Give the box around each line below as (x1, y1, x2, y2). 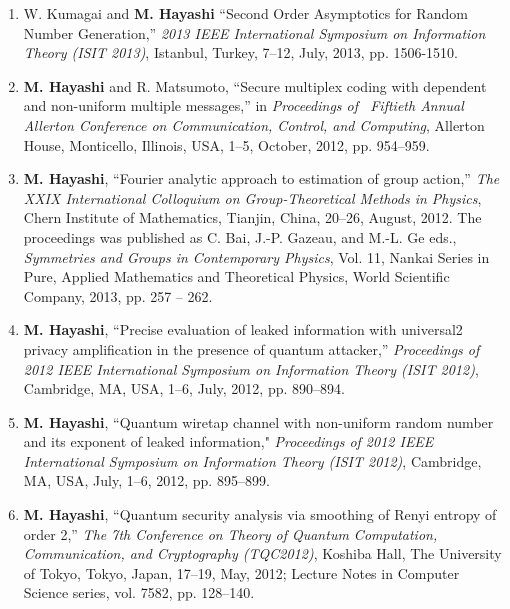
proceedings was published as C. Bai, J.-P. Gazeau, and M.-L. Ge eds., (23, 226, 457, 247)
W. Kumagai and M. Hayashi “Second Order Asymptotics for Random (23, 3, 468, 23)
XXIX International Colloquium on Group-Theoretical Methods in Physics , (23, 187, 482, 208)
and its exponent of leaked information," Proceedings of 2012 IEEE (23, 431, 434, 452)
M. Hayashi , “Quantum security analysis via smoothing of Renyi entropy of (23, 504, 497, 525)
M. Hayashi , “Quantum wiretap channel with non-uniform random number (23, 411, 494, 432)
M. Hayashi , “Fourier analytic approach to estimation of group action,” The (23, 168, 500, 189)
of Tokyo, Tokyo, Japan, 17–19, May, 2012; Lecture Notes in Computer (23, 562, 460, 583)
